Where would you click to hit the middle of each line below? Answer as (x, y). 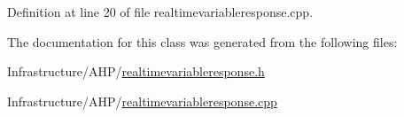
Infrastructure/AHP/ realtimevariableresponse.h (136, 71)
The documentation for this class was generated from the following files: (202, 41)
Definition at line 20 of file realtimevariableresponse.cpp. (160, 12)
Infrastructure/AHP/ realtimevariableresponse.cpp (142, 101)
